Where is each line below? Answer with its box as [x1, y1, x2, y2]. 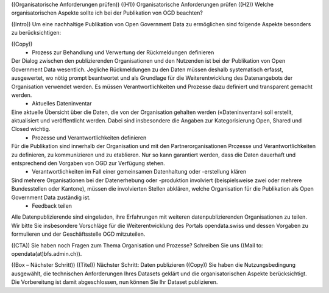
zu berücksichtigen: [11, 29, 61, 37]
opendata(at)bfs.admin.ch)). [11, 250, 82, 257]
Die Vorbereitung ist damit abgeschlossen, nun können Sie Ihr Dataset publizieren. [11, 278, 218, 286]
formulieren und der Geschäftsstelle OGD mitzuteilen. [11, 230, 146, 238]
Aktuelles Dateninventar [32, 100, 92, 107]
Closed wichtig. [11, 125, 51, 133]
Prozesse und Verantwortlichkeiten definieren [32, 134, 147, 141]
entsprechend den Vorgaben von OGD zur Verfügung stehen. [11, 160, 166, 167]
